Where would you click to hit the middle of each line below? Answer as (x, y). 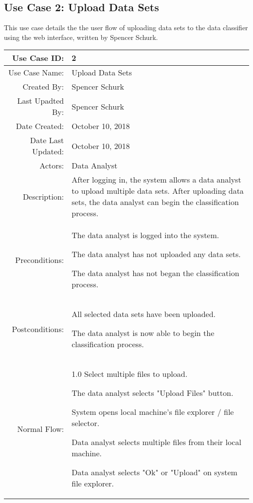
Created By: (43, 87)
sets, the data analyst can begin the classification (155, 202)
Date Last (47, 140)
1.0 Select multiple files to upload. (130, 374)
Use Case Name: (36, 73)
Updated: (48, 151)
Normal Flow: (41, 428)
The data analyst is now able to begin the (143, 333)
